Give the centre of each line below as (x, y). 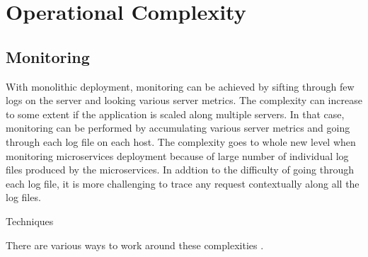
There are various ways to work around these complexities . (135, 245)
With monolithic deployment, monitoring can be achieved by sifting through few (180, 86)
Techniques (30, 221)
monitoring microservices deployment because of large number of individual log (177, 155)
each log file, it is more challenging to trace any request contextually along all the (183, 183)
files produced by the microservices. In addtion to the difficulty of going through (180, 170)
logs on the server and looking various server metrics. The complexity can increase (184, 100)
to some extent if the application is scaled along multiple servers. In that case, (175, 114)
